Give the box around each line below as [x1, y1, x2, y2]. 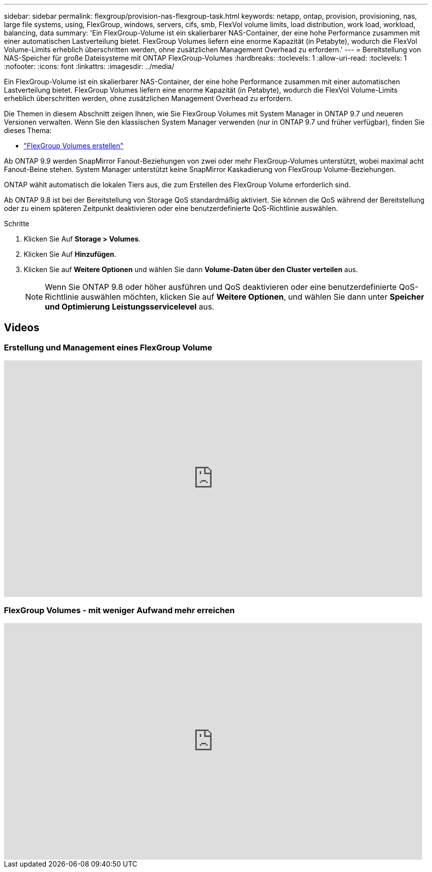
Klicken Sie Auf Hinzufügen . [24, 250, 116, 258]
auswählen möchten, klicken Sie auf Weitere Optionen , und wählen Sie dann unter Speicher [80, 292, 425, 302]
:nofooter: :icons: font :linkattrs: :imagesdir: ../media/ [4, 62, 175, 70]
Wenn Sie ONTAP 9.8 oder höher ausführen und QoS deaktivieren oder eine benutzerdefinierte [45, 282, 397, 292]
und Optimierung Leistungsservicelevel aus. [45, 302, 215, 312]
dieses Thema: [4, 126, 52, 135]
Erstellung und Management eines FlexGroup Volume [4, 342, 213, 352]
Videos [4, 321, 39, 334]
